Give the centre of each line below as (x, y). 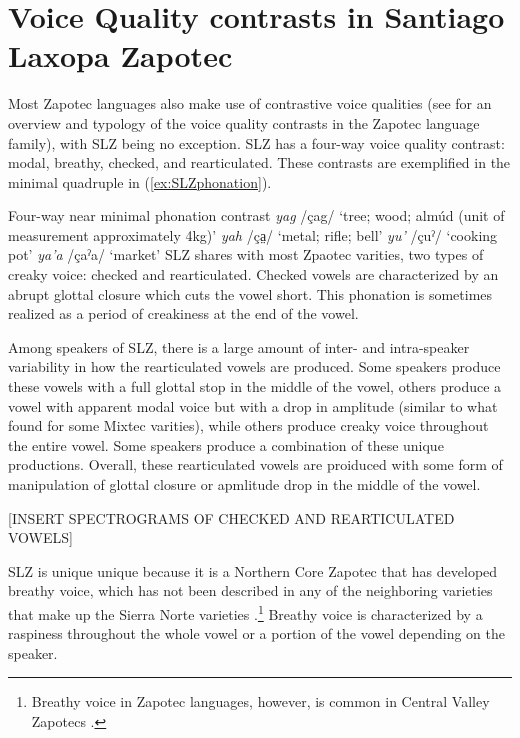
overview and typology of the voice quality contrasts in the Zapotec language (244, 122)
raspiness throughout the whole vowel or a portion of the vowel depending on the (257, 633)
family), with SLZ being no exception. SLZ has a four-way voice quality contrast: (256, 142)
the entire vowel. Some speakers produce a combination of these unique (226, 444)
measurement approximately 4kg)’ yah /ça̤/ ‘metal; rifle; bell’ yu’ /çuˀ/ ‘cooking (253, 234)
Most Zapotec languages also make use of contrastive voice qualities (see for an (250, 103)
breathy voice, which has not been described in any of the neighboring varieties (250, 590)
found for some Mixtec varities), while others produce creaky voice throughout (248, 425)
